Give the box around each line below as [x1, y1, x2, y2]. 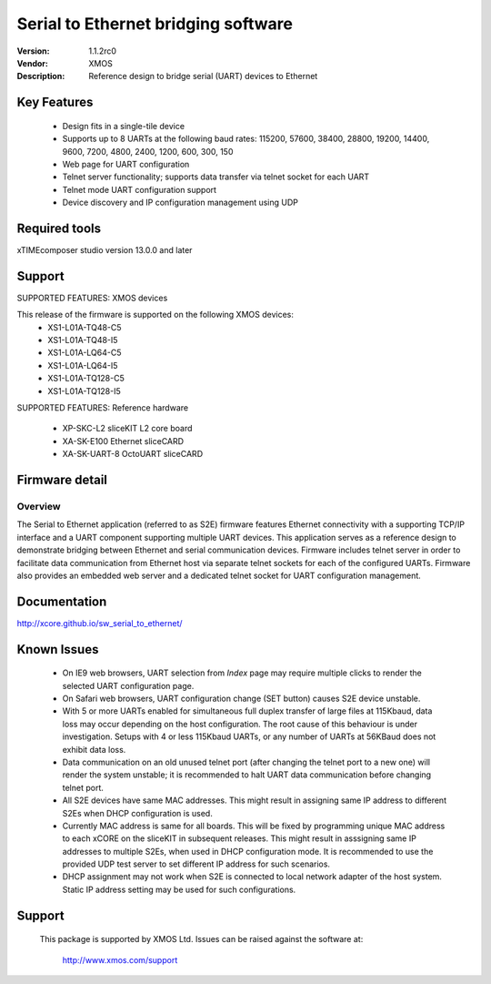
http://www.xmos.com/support [62, 954, 178, 965]
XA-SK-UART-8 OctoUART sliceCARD [62, 449, 204, 460]
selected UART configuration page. [62, 680, 195, 691]
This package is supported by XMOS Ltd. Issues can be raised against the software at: [39, 934, 364, 945]
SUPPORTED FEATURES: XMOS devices [16, 292, 168, 303]
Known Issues [16, 642, 99, 657]
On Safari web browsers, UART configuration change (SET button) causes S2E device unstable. [62, 693, 421, 704]
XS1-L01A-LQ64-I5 [47, 360, 118, 370]
